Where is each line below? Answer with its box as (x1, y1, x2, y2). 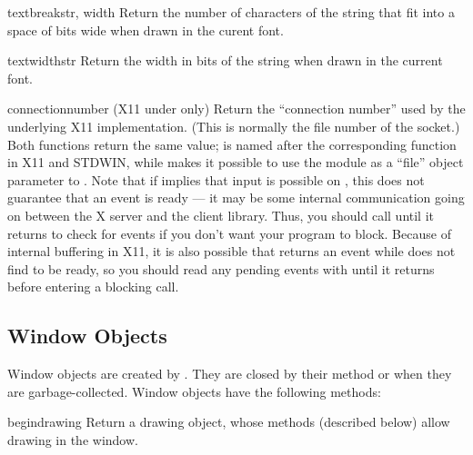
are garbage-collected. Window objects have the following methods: (7, 381, 381, 401)
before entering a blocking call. (7, 277, 179, 296)
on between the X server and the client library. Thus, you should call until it (7, 205, 435, 224)
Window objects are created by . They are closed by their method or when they (7, 364, 452, 383)
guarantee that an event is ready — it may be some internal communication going (7, 188, 465, 207)
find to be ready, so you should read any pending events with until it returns (7, 259, 435, 278)
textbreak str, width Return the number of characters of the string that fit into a (7, 3, 455, 21)
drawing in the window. (7, 430, 138, 449)
